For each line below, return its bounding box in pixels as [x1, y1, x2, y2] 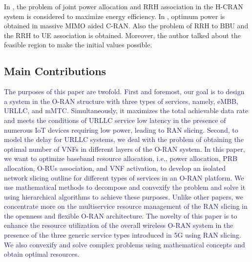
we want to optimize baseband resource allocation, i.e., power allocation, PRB [4, 153, 238, 163]
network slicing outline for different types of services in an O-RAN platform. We [4, 172, 244, 182]
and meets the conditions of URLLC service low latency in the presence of [4, 115, 226, 125]
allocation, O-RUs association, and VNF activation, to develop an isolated [4, 162, 226, 173]
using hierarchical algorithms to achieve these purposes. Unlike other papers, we [4, 191, 243, 202]
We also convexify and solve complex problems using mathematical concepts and [4, 239, 245, 249]
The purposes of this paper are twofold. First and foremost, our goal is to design [4, 86, 245, 97]
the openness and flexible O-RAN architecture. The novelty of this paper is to [4, 210, 237, 221]
